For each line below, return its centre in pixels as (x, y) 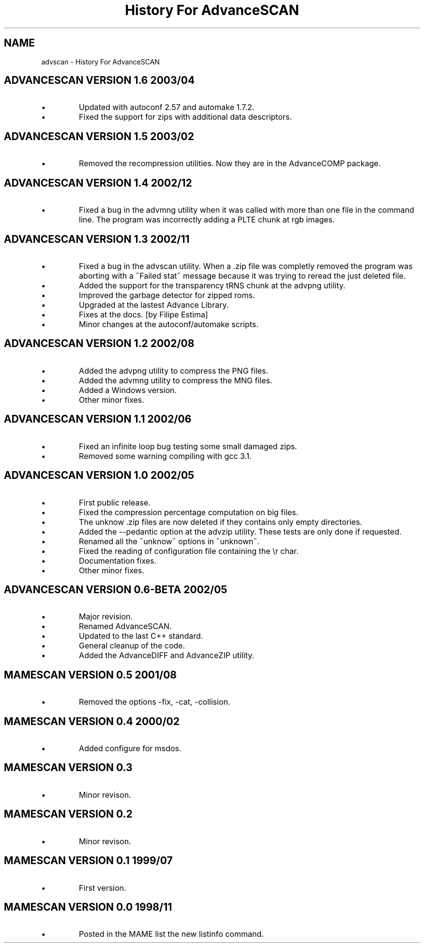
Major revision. (106, 617)
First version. (103, 888)
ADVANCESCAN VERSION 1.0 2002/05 (99, 475)
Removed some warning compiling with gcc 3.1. (165, 456)
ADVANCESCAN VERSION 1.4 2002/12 (98, 183)
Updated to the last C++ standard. (141, 636)
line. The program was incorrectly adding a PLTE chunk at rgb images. (207, 220)
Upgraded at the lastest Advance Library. (154, 305)
